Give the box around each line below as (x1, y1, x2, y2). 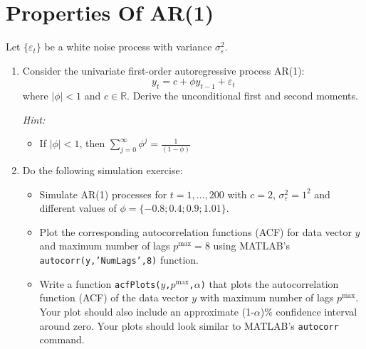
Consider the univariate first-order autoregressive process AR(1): (22, 63, 305, 77)
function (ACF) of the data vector (39, 290, 189, 305)
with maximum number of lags (199, 290, 334, 305)
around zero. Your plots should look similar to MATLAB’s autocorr (39, 318, 339, 333)
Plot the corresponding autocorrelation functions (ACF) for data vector (39, 224, 352, 239)
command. (39, 332, 85, 347)
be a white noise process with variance (44, 39, 212, 54)
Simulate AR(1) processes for (39, 186, 167, 201)
